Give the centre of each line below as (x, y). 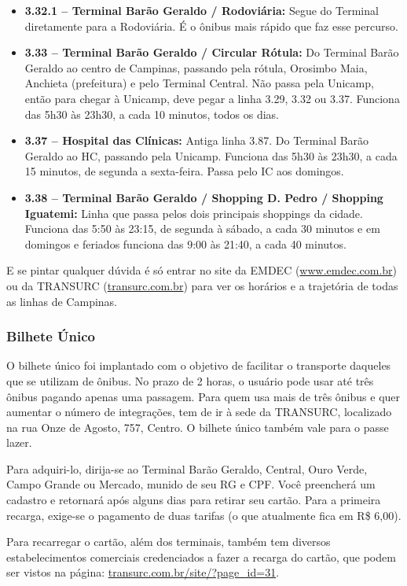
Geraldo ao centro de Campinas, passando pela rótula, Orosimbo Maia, (196, 67)
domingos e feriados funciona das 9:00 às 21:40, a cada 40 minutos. (185, 243)
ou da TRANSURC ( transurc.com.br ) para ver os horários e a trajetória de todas (202, 285)
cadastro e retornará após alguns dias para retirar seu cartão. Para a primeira (194, 500)
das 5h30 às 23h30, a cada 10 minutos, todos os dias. (152, 114)
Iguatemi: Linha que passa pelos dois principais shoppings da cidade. (194, 213)
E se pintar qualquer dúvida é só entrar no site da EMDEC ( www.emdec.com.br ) (202, 270)
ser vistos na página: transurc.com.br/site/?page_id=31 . (143, 572)
